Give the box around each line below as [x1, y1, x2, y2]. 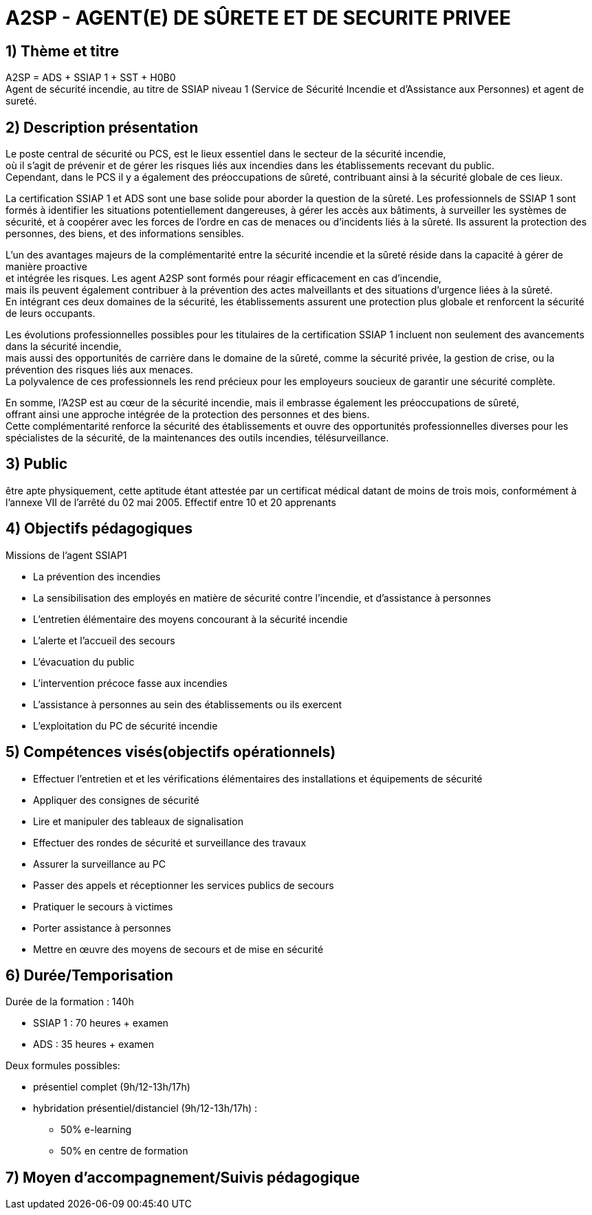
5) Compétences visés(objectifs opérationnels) [6, 743, 336, 761]
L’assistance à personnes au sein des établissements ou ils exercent [33, 698, 342, 710]
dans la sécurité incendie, [6, 340, 122, 353]
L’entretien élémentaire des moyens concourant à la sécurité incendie [33, 613, 348, 625]
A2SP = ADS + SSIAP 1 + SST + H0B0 [6, 72, 176, 84]
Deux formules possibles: [6, 1060, 120, 1072]
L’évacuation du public [33, 655, 135, 668]
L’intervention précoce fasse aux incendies [33, 677, 228, 689]
